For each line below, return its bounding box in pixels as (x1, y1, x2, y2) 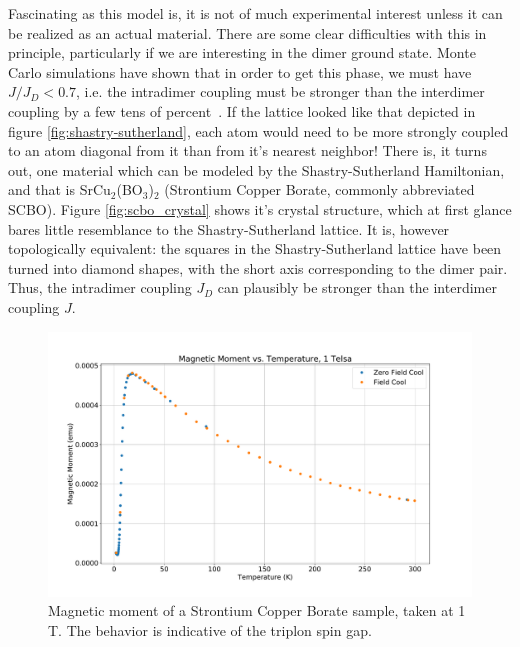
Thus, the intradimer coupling (8, 277, 192, 298)
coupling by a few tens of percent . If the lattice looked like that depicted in (8, 100, 476, 121)
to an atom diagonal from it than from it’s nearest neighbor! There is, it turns (8, 140, 487, 161)
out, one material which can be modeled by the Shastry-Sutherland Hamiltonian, (8, 159, 505, 180)
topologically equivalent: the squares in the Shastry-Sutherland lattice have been (8, 238, 502, 259)
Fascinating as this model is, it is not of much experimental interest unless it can (8, 3, 503, 23)
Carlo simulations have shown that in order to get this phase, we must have (8, 61, 472, 82)
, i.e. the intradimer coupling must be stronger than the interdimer (76, 81, 485, 102)
